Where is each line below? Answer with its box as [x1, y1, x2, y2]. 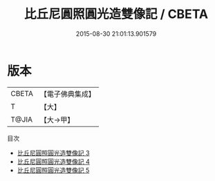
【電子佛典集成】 [39, 89, 95, 99]
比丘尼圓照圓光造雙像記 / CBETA [24, 6, 209, 22]
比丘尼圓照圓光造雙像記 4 [17, 157, 90, 166]
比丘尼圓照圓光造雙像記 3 [17, 149, 90, 157]
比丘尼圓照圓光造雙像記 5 [17, 166, 90, 174]
